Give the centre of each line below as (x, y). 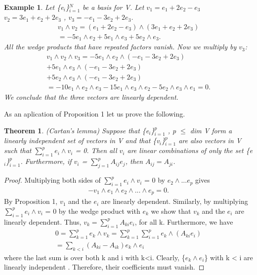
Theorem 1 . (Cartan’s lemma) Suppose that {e (77, 130)
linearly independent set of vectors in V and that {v (82, 140)
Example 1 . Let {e (34, 7)
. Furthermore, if (46, 161)
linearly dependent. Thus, (43, 221)
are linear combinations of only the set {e (190, 150)
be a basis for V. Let (113, 7)
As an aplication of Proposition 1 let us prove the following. (95, 114)
